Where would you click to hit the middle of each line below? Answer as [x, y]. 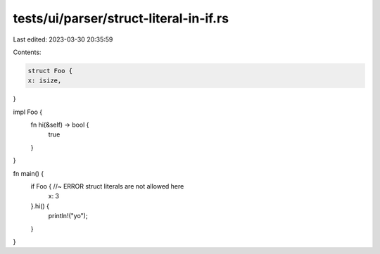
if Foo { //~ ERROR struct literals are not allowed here [107, 186]
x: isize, [45, 81]
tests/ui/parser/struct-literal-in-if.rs [121, 18]
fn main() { [28, 173]
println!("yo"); [68, 216]
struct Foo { [50, 71]
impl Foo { [27, 112]
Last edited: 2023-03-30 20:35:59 [63, 39]
